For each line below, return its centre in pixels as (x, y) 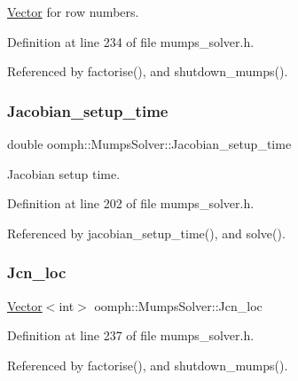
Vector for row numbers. (73, 12)
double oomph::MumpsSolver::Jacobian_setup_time (149, 144)
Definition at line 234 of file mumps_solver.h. (131, 41)
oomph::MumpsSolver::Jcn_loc (178, 305)
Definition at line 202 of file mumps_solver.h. (131, 203)
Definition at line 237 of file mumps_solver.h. (131, 335)
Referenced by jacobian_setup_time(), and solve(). (146, 233)
